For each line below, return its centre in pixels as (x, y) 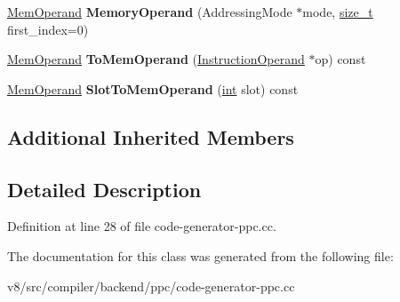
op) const (340, 59)
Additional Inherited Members (151, 136)
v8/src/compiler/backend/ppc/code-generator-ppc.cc (151, 286)
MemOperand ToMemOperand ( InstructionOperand (156, 59)
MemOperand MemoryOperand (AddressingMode (150, 12)
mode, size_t (338, 12)
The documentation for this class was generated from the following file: (200, 255)
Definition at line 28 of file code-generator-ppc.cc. (142, 226)
